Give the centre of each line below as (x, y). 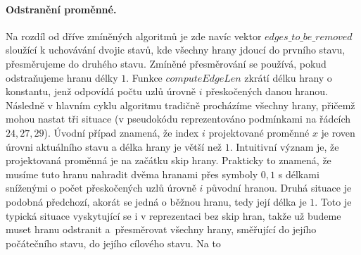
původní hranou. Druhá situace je (279, 188)
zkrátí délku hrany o (288, 77)
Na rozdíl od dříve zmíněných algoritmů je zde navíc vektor (134, 36)
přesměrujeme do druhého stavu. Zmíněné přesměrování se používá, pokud (166, 63)
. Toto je (333, 201)
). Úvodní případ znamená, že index (121, 132)
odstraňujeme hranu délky (62, 77)
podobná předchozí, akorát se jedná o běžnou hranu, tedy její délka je (156, 201)
